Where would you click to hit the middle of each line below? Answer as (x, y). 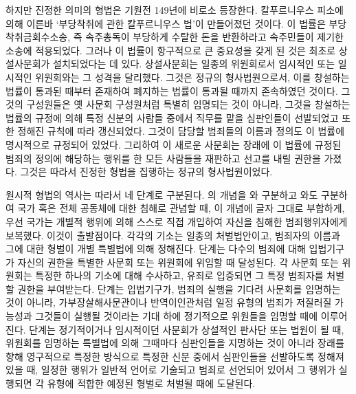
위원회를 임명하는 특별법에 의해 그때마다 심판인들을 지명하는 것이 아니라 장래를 (175, 343)
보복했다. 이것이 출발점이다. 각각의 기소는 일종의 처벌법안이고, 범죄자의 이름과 (173, 235)
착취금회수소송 (37, 37)
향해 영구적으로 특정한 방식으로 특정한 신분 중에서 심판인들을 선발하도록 (160, 356)
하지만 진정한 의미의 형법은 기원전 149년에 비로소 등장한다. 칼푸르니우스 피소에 (175, 10)
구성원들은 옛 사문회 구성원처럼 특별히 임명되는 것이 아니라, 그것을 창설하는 (188, 104)
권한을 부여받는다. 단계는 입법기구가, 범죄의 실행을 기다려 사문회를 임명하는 (179, 288)
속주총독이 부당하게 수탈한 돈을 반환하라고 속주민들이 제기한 (214, 37)
